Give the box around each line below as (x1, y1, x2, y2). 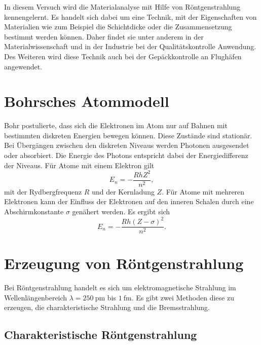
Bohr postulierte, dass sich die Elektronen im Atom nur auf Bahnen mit (4, 120, 228, 131)
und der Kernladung (92, 186, 155, 197)
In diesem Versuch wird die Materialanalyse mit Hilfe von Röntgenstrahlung (4, 2, 241, 12)
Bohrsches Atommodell (4, 91, 169, 111)
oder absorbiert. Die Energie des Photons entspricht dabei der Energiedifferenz (4, 150, 248, 161)
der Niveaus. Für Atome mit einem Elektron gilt (4, 160, 155, 170)
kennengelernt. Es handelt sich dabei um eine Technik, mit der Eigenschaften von (4, 11, 257, 22)
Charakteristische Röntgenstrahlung (4, 327, 197, 342)
